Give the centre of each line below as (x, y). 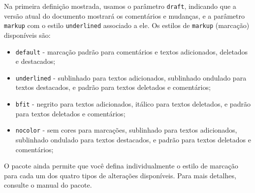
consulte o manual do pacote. (48, 185)
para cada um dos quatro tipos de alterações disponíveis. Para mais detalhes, (120, 175)
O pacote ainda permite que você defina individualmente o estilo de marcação (121, 166)
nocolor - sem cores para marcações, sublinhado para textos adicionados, (126, 130)
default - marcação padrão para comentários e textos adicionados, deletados (132, 51)
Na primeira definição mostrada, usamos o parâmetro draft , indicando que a (120, 6)
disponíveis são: (27, 35)
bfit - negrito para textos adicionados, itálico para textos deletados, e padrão (133, 104)
